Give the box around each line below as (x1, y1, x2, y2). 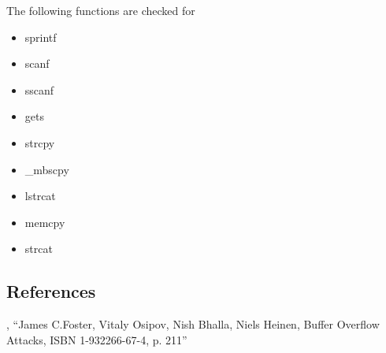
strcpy (24, 134, 55, 150)
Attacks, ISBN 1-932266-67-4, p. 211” (6, 331, 187, 347)
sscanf (24, 81, 54, 98)
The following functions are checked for (6, 2, 195, 18)
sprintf (24, 28, 57, 45)
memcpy (24, 214, 65, 230)
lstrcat (24, 188, 56, 204)
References (6, 279, 96, 303)
